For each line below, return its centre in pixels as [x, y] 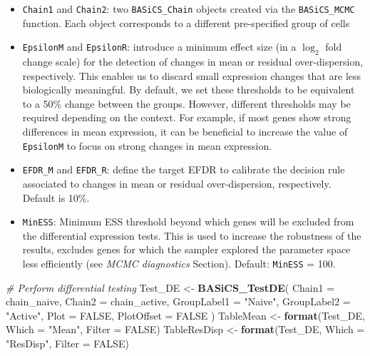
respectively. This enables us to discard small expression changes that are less [192, 75]
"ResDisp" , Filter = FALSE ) [67, 343]
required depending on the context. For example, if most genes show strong [187, 117]
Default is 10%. [56, 197]
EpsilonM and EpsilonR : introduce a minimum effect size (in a [159, 47]
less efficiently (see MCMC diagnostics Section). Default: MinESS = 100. [179, 263]
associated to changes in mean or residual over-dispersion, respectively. [177, 183]
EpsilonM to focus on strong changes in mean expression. [147, 145]
